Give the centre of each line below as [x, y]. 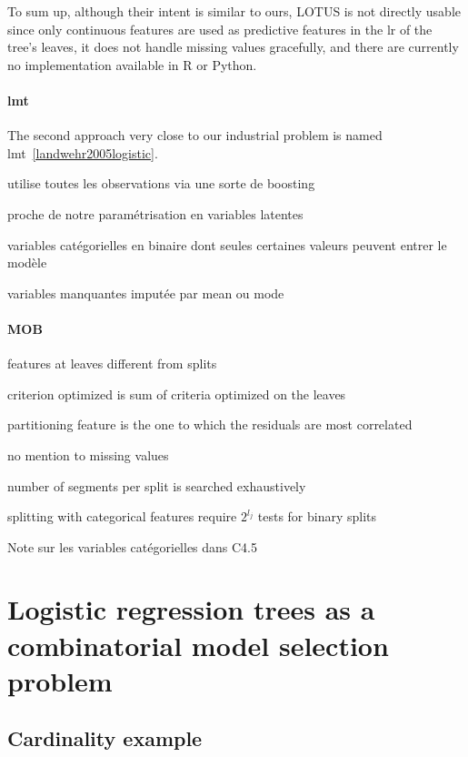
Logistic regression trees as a [191, 609]
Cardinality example [105, 738]
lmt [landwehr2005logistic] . [83, 152]
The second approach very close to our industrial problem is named [195, 135]
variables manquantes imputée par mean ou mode [146, 293]
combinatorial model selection [198, 645]
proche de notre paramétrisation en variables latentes [155, 213]
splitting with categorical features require [122, 516]
